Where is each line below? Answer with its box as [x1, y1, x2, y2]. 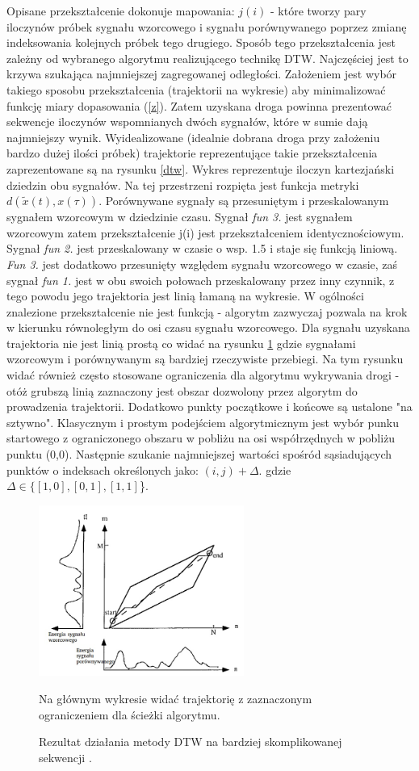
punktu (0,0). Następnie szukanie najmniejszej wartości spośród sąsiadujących [6, 446, 392, 463]
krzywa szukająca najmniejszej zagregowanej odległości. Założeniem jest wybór [6, 65, 397, 82]
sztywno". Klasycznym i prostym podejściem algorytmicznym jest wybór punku [6, 413, 400, 430]
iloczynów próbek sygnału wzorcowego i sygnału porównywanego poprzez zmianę [6, 18, 407, 35]
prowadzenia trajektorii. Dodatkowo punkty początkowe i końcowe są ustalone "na [6, 398, 413, 415]
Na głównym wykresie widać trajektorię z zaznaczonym [39, 689, 312, 706]
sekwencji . [39, 748, 92, 765]
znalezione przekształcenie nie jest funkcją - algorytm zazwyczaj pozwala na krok [6, 303, 408, 320]
